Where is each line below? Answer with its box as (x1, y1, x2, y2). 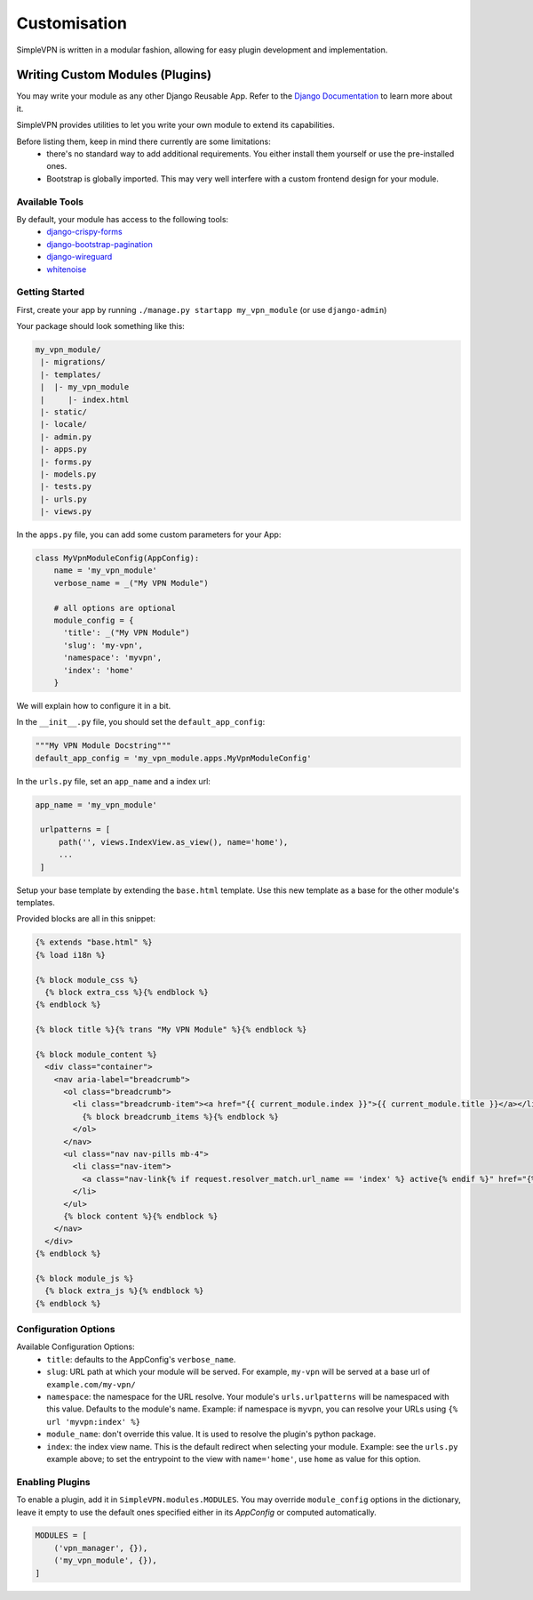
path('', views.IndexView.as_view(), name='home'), (58, 837, 289, 847)
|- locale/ (40, 419, 88, 430)
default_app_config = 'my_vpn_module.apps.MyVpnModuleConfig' (35, 752, 312, 763)
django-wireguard (46, 252, 113, 262)
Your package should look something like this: (16, 321, 186, 332)
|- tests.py (40, 481, 92, 492)
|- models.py (40, 469, 97, 479)
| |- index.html (40, 394, 130, 405)
